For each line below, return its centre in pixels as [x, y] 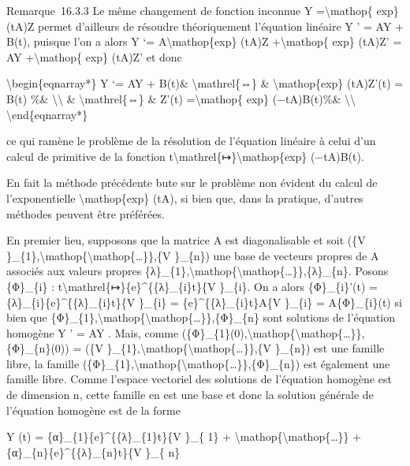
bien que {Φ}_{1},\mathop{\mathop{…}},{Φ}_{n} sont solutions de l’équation [201, 317]
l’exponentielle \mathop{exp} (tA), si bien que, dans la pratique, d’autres [185, 198]
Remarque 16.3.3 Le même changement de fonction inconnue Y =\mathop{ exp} [203, 10]
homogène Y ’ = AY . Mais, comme [93, 332]
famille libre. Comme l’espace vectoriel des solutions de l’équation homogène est [199, 379]
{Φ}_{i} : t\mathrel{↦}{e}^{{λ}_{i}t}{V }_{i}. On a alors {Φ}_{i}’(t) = [192, 286]
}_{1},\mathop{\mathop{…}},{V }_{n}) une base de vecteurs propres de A [193, 255]
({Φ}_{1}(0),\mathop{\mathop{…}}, [273, 332]
